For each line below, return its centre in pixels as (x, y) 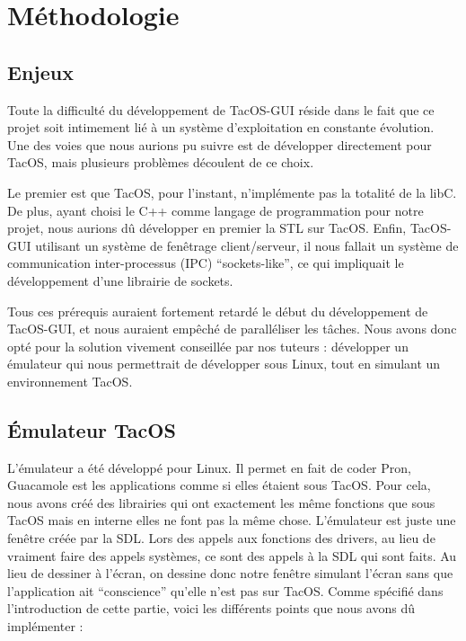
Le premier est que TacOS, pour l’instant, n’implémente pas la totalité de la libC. (232, 192)
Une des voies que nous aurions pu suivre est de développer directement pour (220, 144)
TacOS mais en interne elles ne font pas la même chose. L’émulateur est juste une (232, 520)
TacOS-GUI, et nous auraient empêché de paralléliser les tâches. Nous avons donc (232, 329)
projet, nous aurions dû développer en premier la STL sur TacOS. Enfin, (207, 228)
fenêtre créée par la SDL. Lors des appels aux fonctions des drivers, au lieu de (221, 538)
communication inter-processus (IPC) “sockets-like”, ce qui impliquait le (206, 263)
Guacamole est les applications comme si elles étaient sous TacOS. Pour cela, (219, 485)
